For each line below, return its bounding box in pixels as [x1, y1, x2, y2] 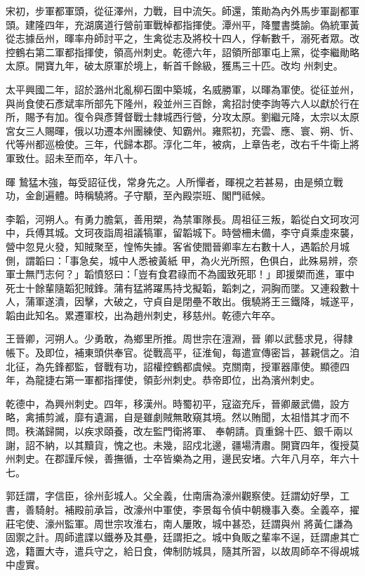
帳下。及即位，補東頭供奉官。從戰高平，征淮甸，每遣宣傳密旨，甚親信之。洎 [6, 345, 359, 360]
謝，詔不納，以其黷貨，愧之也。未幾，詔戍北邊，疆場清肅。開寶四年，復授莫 [6, 437, 359, 452]
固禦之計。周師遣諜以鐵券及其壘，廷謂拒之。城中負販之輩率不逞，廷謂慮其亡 [6, 530, 359, 544]
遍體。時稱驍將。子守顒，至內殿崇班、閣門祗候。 [44, 188, 271, 203]
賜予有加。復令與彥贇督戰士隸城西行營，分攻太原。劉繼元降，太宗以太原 [25, 109, 359, 124]
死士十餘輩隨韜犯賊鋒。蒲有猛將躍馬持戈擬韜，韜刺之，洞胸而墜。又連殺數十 [6, 280, 359, 295]
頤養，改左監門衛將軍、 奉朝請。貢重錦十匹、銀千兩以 [103, 424, 353, 438]
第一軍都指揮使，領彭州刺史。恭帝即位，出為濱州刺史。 [64, 373, 320, 387]
